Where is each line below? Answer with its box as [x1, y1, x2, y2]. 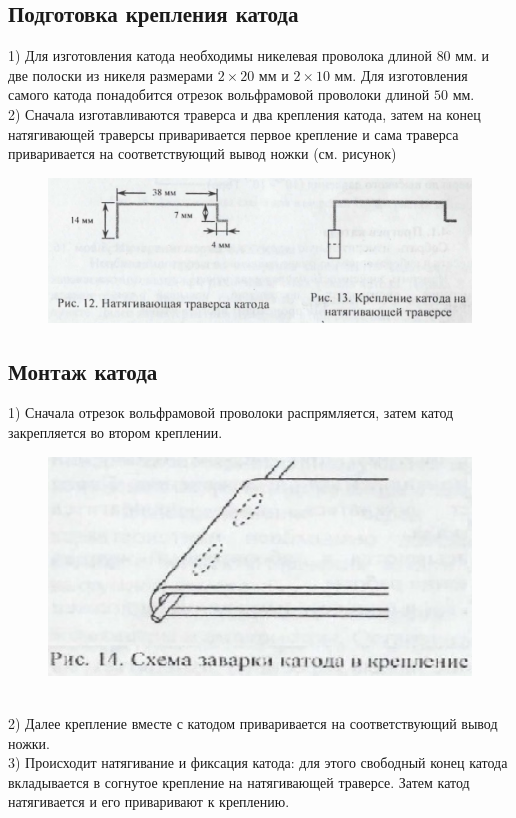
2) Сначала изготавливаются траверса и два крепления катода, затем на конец [8, 103, 481, 124]
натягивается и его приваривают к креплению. [8, 791, 290, 812]
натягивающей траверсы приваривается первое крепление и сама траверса [8, 123, 459, 144]
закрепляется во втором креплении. [8, 422, 223, 443]
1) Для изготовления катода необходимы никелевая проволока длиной [8, 45, 432, 66]
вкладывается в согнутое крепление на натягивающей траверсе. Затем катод [8, 771, 470, 792]
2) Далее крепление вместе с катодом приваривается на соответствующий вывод [8, 712, 498, 733]
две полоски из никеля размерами [8, 64, 213, 85]
